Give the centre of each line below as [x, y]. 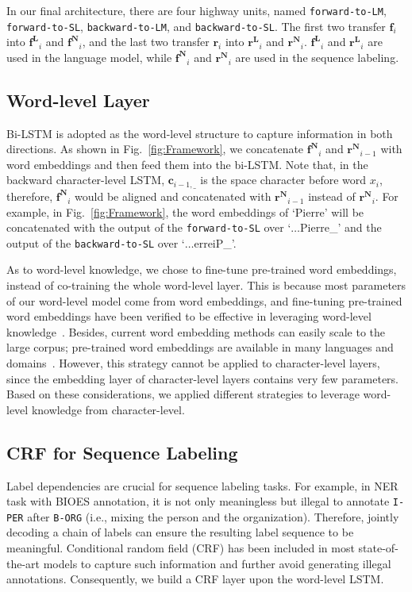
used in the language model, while [89, 57]
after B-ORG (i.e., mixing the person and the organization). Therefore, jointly [213, 516]
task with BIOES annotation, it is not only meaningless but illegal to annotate [198, 501]
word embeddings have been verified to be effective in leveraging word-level [189, 316]
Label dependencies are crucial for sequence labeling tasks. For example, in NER [202, 485]
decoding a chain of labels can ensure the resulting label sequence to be [180, 532]
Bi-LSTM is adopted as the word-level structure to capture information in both [200, 133]
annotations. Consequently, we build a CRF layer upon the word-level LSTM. [195, 579]
